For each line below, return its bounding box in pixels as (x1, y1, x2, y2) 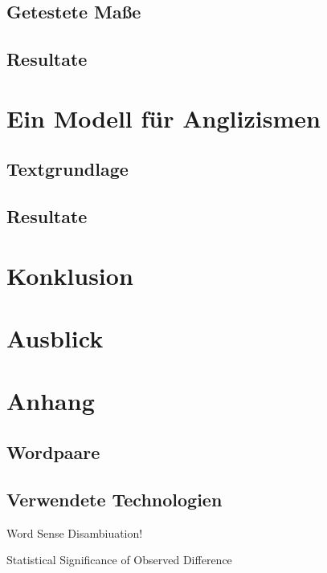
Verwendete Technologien (6, 486, 223, 511)
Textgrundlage (6, 156, 129, 181)
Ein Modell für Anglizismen (6, 101, 321, 134)
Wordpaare (6, 440, 100, 465)
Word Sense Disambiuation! (6, 524, 143, 541)
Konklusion (6, 258, 133, 291)
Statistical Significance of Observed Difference (6, 551, 232, 568)
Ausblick (6, 322, 104, 355)
